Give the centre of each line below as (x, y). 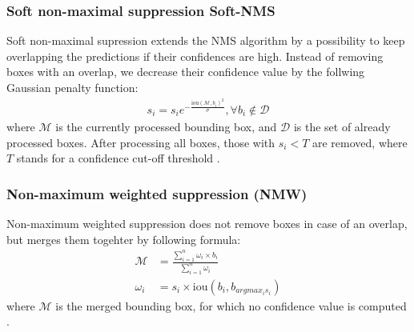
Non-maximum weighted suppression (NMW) (157, 193)
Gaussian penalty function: (72, 87)
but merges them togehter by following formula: (124, 239)
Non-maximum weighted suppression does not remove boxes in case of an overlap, (207, 223)
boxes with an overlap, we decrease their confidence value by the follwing (186, 72)
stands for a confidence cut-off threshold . (118, 158)
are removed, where (360, 142)
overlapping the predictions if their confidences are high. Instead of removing (195, 56)
